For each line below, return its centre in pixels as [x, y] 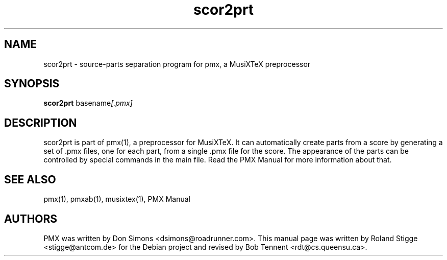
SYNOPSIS [32, 84]
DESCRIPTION [41, 123]
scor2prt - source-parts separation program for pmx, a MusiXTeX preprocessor [177, 64]
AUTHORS [31, 219]
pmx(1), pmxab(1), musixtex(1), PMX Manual [117, 199]
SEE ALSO [30, 179]
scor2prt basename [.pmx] [88, 103]
